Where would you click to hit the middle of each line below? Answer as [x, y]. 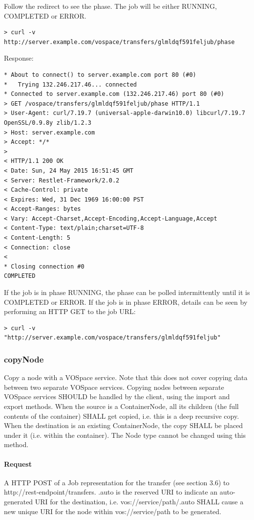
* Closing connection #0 [44, 266]
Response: [19, 58]
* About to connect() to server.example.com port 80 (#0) [100, 75]
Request [18, 463]
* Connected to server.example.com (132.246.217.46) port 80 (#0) [114, 94]
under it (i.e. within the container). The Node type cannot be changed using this [125, 435]
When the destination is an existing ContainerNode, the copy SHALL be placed [124, 425]
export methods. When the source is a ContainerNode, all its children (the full [121, 406]
